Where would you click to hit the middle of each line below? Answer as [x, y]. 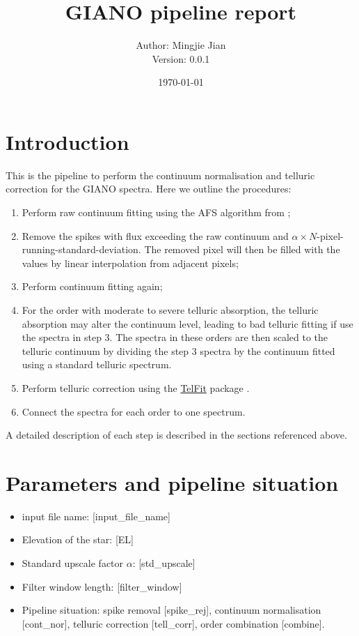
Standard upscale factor [73, 563]
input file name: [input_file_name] [96, 516]
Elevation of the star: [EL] [78, 539]
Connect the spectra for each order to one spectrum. [134, 411]
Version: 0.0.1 [181, 58]
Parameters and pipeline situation [172, 482]
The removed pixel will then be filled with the [242, 249]
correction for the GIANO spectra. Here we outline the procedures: [149, 189]
